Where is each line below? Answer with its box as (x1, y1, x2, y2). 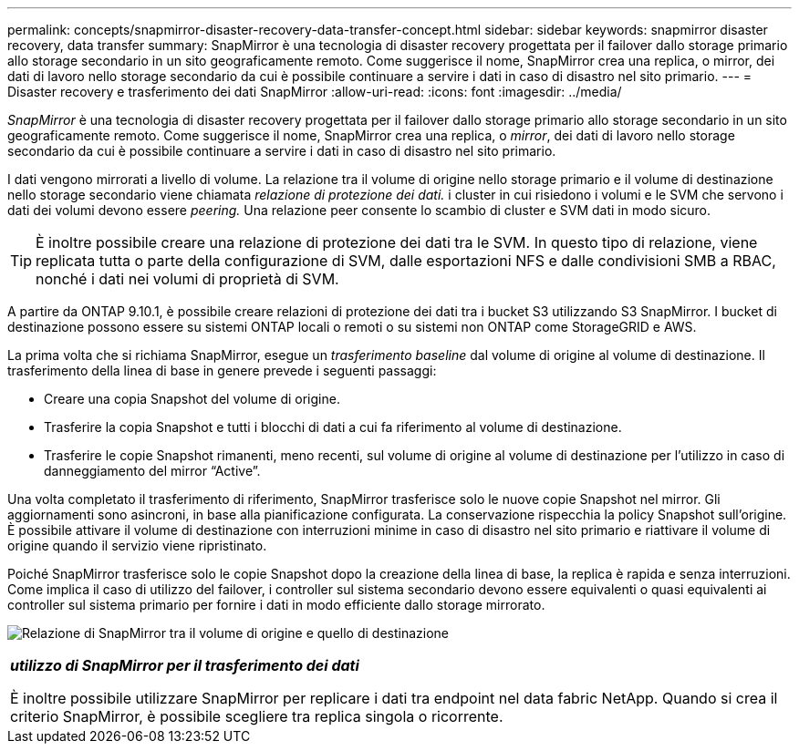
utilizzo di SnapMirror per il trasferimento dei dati (10, 656, 359, 674)
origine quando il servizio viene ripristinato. (7, 538, 267, 553)
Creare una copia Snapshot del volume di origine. (44, 391, 340, 406)
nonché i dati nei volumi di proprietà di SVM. (36, 270, 339, 288)
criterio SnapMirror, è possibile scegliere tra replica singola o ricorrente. (10, 707, 503, 725)
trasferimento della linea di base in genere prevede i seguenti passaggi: (7, 363, 437, 378)
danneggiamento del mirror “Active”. (44, 463, 261, 478)
